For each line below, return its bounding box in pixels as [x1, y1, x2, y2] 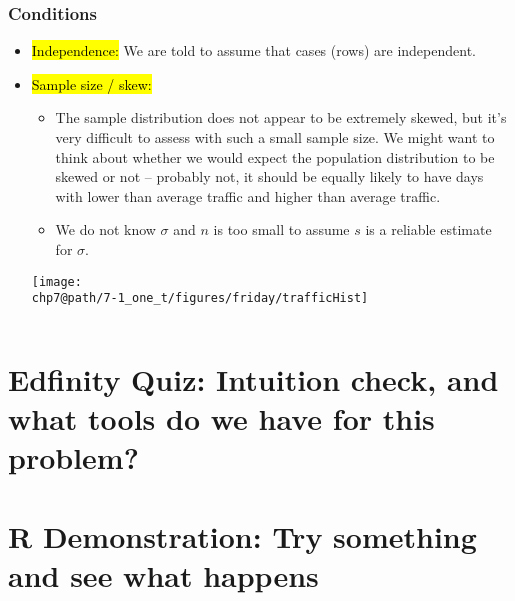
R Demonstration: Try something [8, 515, 477, 556]
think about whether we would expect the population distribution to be [55, 146, 495, 167]
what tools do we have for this [8, 398, 435, 439]
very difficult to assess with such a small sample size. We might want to [55, 127, 495, 147]
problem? [8, 437, 139, 478]
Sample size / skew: [31, 73, 152, 94]
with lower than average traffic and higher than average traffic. [55, 185, 441, 206]
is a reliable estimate [365, 219, 492, 240]
